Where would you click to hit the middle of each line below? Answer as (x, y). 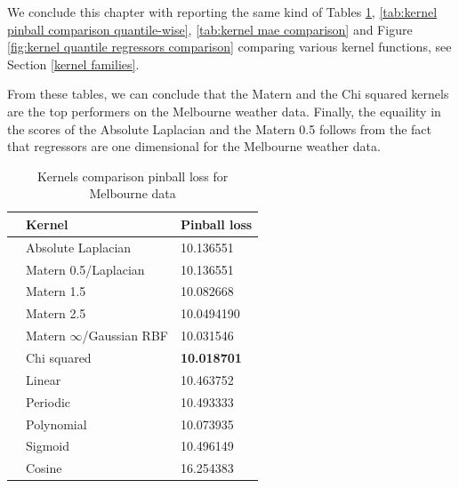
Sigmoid (48, 446)
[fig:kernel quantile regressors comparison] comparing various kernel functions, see (229, 47)
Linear (44, 379)
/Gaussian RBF (125, 336)
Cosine (44, 468)
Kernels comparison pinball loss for (133, 176)
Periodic (48, 401)
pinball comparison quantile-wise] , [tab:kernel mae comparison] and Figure (210, 29)
